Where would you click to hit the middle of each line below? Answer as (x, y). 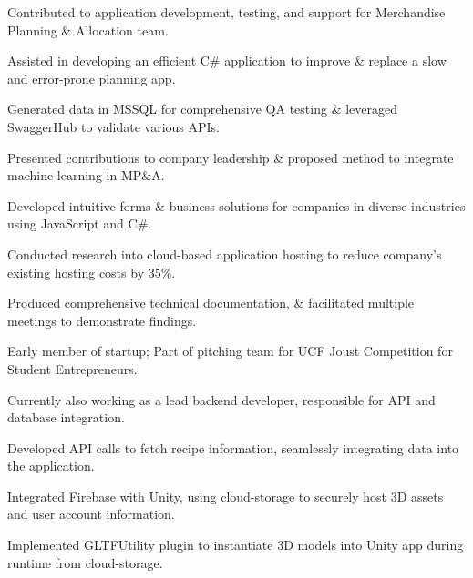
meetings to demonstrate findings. (102, 320)
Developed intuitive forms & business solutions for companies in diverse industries (236, 205)
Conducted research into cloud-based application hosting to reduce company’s (225, 254)
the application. (51, 466)
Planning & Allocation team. (88, 30)
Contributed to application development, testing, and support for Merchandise (226, 12)
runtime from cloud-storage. (85, 562)
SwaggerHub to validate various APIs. (113, 126)
